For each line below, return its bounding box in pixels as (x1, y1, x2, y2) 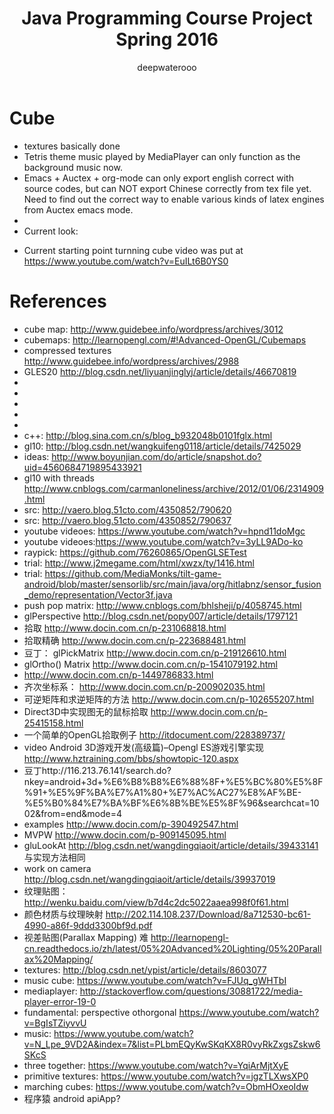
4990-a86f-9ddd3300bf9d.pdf (23, 919, 153, 931)
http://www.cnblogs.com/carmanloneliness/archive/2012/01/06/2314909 (23, 482, 325, 494)
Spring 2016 (115, 28, 219, 51)
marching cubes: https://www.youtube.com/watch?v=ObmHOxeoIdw (23, 1080, 309, 1092)
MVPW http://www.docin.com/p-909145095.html (23, 828, 227, 841)
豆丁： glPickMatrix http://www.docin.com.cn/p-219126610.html (23, 647, 287, 659)
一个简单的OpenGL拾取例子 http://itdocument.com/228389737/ (23, 728, 286, 741)
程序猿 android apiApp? (23, 1092, 121, 1104)
